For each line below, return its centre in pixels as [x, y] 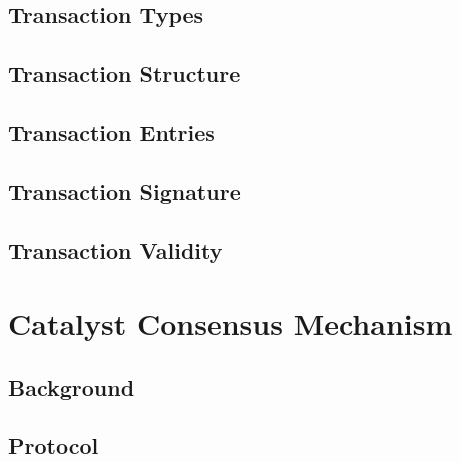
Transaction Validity [115, 249]
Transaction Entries [111, 131]
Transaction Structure [124, 73]
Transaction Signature [124, 190]
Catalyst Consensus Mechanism [230, 323]
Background [71, 386]
